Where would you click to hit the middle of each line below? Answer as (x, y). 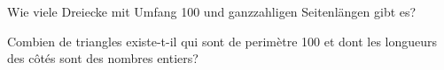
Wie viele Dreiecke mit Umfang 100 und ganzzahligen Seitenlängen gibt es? (212, 11)
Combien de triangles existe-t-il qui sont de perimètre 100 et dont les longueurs (222, 41)
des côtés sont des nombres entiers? (103, 58)
